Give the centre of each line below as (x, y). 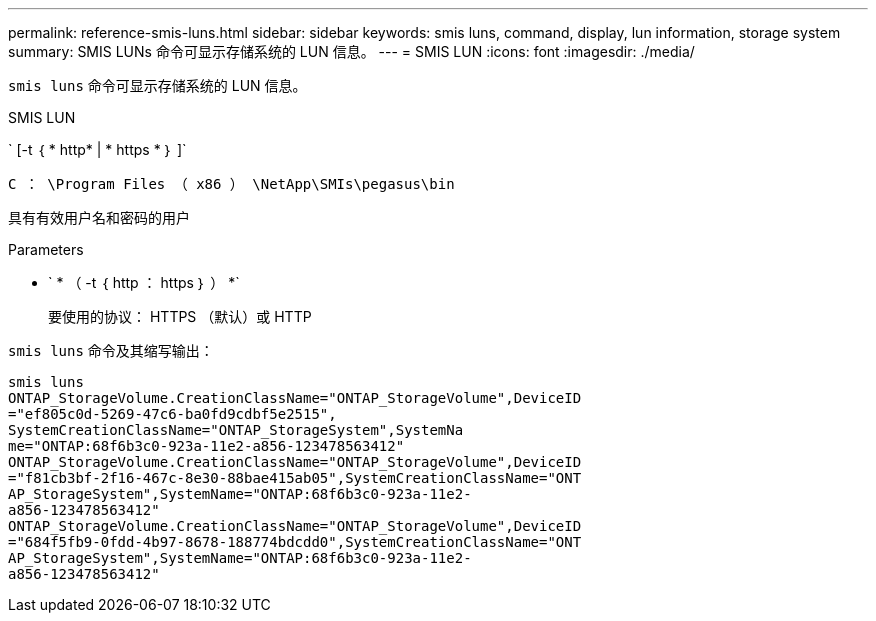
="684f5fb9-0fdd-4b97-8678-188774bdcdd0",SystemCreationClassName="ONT (295, 542)
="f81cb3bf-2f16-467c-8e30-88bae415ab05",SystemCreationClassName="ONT (295, 478)
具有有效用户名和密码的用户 (99, 217)
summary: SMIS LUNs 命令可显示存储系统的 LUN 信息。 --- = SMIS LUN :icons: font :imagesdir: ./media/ (351, 51)
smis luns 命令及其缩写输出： (111, 350)
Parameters (46, 249)
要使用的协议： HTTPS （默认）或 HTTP (180, 316)
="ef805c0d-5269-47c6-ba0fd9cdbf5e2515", (172, 414)
